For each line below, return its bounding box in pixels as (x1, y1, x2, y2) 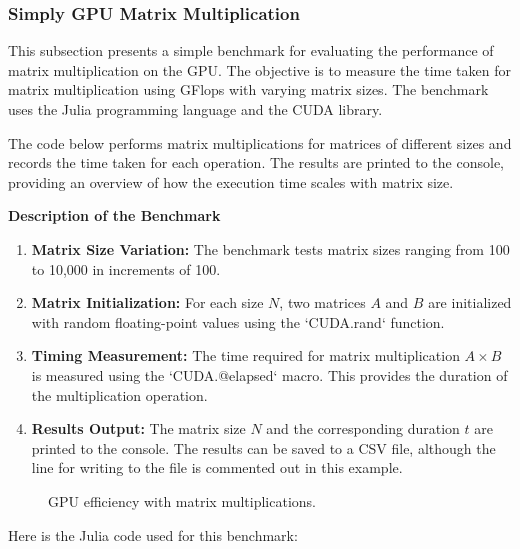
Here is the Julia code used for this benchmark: (8, 524, 298, 545)
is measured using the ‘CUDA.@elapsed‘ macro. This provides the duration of (31, 364, 508, 385)
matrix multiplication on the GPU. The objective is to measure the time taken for (8, 59, 511, 80)
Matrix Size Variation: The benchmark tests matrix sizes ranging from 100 (31, 238, 510, 259)
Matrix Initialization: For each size (31, 292, 264, 313)
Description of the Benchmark (8, 205, 221, 226)
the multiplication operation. (31, 384, 208, 405)
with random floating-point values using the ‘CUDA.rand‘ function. (31, 311, 445, 332)
